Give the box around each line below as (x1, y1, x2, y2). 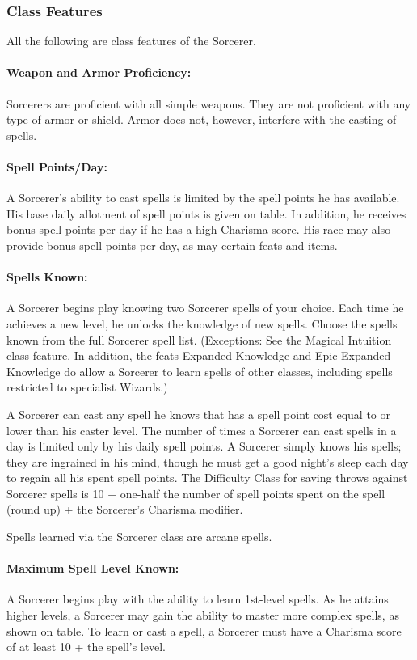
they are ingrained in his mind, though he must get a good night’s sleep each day (6, 453, 409, 470)
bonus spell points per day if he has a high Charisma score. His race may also (6, 221, 391, 238)
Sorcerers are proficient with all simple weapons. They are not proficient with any (6, 95, 411, 112)
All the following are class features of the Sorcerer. (6, 32, 256, 49)
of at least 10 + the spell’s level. (6, 638, 166, 655)
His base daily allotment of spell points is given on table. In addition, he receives (6, 205, 406, 222)
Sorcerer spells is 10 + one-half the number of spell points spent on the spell (6, 484, 385, 501)
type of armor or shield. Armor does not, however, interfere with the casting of (6, 111, 397, 128)
